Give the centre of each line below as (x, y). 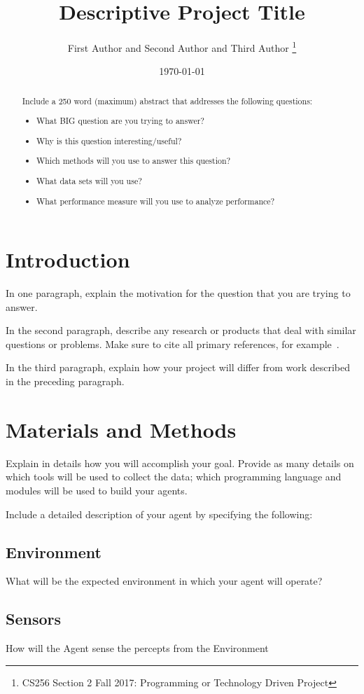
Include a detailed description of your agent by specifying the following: (159, 514)
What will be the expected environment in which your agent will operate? (164, 581)
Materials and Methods (121, 429)
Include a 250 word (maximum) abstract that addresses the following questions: (167, 100)
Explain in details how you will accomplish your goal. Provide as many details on (180, 463)
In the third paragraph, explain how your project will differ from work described (178, 367)
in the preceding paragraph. (65, 381)
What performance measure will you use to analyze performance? (156, 201)
